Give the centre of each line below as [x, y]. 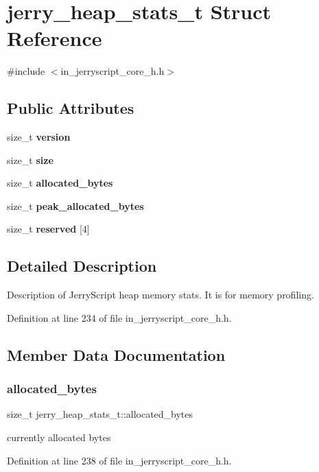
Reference [55, 38]
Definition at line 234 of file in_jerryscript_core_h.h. [119, 317]
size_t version [39, 137]
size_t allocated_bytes [60, 183]
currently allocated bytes [59, 437]
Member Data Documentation [116, 354]
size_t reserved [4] [48, 229]
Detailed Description [82, 266]
